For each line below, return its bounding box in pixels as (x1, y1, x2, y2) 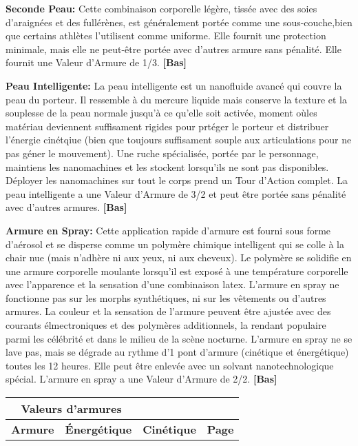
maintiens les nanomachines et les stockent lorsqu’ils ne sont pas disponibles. (6, 159, 329, 174)
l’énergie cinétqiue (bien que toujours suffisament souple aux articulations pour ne (6, 132, 352, 147)
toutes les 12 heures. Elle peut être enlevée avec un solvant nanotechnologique (6, 358, 334, 372)
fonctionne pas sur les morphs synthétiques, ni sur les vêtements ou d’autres (6, 290, 326, 305)
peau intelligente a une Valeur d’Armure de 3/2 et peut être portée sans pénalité (6, 186, 346, 201)
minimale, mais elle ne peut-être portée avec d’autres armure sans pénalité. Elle (6, 41, 341, 56)
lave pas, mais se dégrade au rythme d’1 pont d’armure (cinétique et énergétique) (6, 345, 349, 359)
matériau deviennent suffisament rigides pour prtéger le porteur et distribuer (6, 119, 329, 133)
